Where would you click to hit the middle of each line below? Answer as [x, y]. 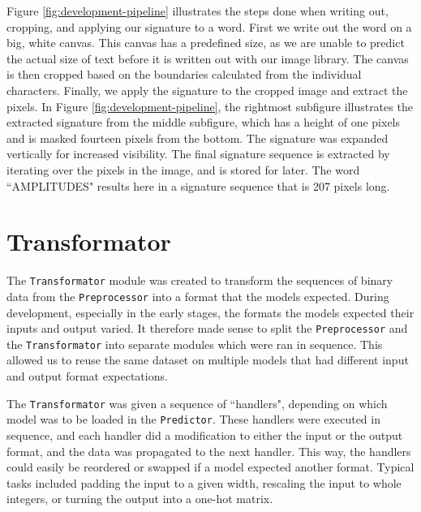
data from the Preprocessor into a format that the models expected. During [198, 296]
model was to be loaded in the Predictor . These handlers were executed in [193, 419]
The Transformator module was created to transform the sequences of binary [200, 280]
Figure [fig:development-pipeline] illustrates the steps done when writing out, [198, 11]
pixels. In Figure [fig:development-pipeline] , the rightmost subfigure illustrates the [210, 106]
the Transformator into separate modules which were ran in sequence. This [195, 344]
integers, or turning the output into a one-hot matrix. [140, 499]
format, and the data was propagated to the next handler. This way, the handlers [209, 451]
